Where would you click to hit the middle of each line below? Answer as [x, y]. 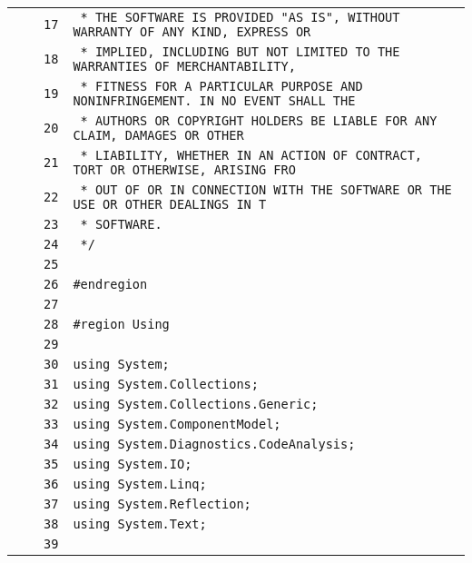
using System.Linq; [140, 484]
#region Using [121, 324]
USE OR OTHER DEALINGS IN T [170, 204]
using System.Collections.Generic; [196, 404]
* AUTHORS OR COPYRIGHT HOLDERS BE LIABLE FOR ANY [259, 121]
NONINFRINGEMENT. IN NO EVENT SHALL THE [214, 101]
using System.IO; [133, 464]
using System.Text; [140, 524]
